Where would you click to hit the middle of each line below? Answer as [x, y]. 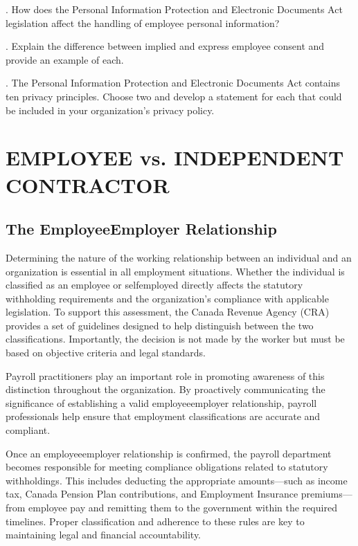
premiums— [326, 494]
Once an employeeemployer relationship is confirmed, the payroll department [169, 453]
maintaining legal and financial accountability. [104, 535]
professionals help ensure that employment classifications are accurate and [163, 416]
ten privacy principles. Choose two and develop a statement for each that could [174, 96]
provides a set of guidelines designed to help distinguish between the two [160, 325]
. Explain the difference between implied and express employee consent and [165, 46]
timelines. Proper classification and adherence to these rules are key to [155, 521]
